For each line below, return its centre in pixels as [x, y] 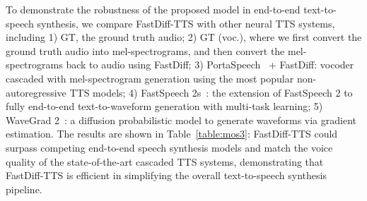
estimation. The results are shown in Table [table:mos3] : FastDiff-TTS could [172, 134]
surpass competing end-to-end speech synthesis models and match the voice [169, 147]
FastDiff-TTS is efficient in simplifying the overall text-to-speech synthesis [166, 175]
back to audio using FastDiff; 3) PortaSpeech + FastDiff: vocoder [210, 65]
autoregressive [36, 92]
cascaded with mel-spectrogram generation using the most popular [150, 78]
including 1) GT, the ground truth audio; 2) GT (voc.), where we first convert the [184, 37]
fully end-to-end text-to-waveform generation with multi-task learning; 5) [164, 106]
